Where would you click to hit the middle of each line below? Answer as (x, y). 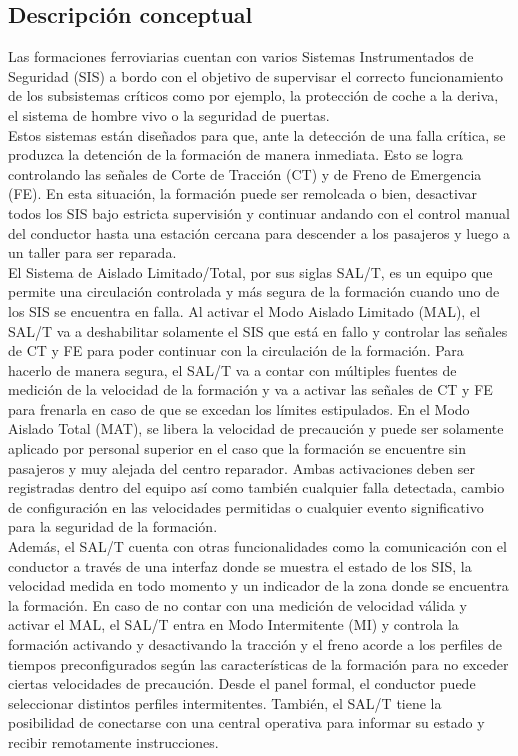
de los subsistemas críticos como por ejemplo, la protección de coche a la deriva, (253, 95)
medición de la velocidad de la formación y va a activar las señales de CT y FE (250, 389)
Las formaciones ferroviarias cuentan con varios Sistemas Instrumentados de (241, 56)
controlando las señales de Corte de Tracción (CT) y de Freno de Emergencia (245, 173)
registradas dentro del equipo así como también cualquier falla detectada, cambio (256, 487)
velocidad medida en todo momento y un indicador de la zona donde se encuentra (258, 585)
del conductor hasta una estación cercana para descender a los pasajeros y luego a (259, 232)
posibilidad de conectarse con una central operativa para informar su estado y (246, 722)
